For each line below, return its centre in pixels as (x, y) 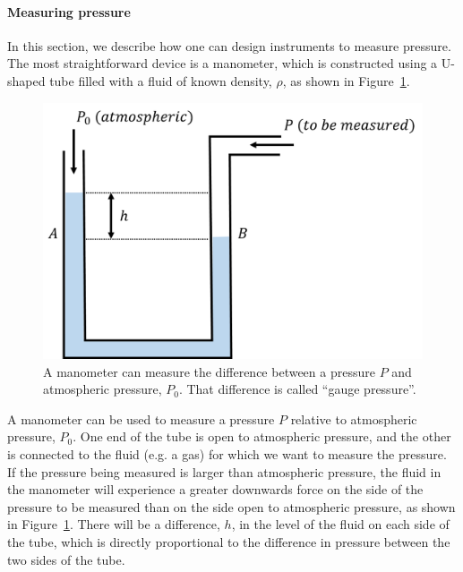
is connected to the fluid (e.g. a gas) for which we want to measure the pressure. (227, 454)
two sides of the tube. (66, 559)
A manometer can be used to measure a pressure (141, 418)
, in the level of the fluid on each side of (340, 524)
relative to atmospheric (354, 418)
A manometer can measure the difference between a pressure (209, 371)
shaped (26, 80)
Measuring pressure (69, 11)
